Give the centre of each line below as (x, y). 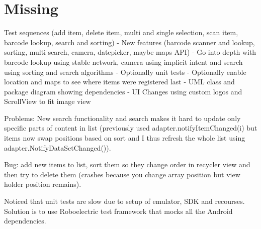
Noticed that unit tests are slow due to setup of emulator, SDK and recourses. (124, 201)
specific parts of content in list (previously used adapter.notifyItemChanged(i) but (131, 128)
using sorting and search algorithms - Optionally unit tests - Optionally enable (125, 72)
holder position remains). (43, 184)
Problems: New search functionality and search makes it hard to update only (122, 118)
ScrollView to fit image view (48, 101)
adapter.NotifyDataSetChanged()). (58, 147)
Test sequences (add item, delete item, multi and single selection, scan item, (121, 32)
